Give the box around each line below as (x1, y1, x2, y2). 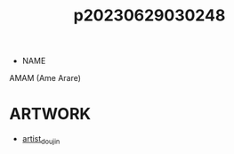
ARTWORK (9, 104, 92, 125)
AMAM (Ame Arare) (9, 73, 82, 84)
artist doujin (21, 134, 61, 146)
